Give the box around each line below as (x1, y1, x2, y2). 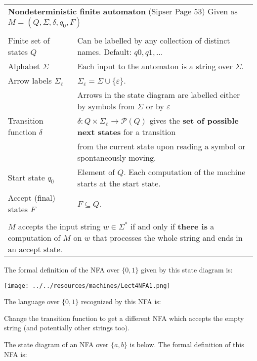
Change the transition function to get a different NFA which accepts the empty (4, 313, 244, 323)
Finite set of (8, 35, 50, 46)
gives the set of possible (149, 115, 239, 126)
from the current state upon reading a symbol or (77, 140, 246, 152)
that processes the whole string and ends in (92, 232, 243, 243)
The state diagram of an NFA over (4, 339, 109, 350)
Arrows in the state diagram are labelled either (77, 89, 240, 100)
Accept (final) (8, 192, 56, 203)
